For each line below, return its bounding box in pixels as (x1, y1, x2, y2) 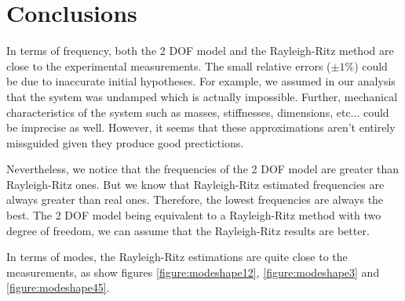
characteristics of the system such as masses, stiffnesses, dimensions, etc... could (6, 103, 389, 120)
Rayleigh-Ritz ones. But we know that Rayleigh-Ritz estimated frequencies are (6, 176, 385, 192)
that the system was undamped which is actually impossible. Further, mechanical (6, 88, 398, 104)
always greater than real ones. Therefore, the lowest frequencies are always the (6, 191, 384, 208)
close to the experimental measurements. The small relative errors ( (6, 57, 331, 74)
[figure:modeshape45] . (6, 279, 110, 296)
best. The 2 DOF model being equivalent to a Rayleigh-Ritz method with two (6, 207, 381, 223)
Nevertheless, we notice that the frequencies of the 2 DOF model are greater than (6, 161, 400, 177)
